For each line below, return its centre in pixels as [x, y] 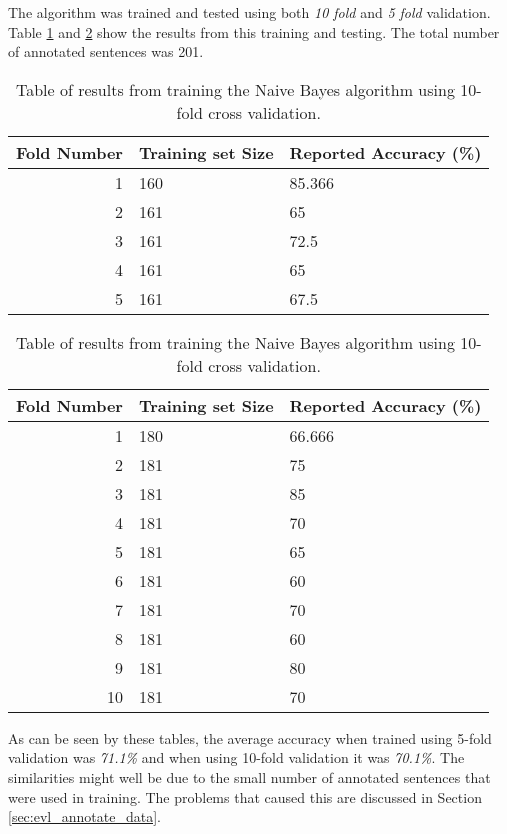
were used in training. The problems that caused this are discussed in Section [245, 796]
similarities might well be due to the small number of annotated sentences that [249, 776]
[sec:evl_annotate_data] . [84, 816]
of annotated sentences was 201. [106, 51]
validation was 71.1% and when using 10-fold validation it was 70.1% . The [236, 757]
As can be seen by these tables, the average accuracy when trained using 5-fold [250, 737]
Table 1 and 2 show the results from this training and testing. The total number [254, 31]
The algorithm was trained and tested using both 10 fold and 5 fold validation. [249, 12]
